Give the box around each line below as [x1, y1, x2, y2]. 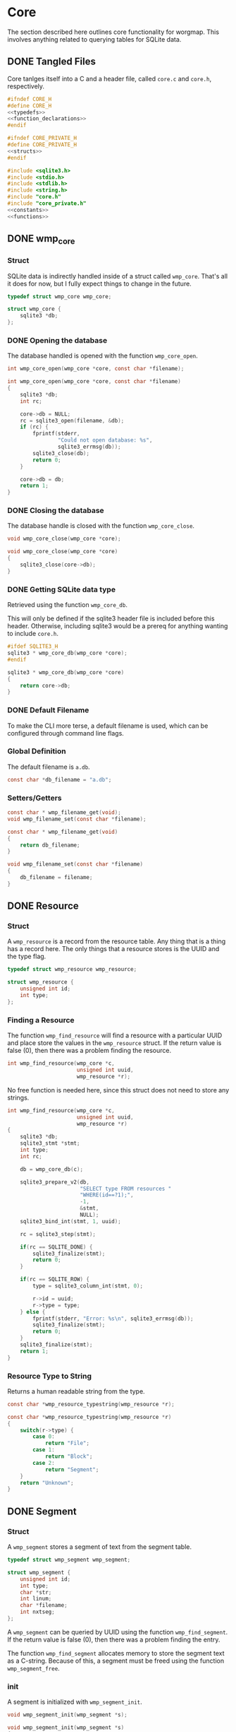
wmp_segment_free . [7, 1663, 60, 1672]
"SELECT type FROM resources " [80, 1185, 172, 1192]
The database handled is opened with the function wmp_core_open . [7, 351, 199, 360]
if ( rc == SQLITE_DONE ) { [20, 1243, 93, 1251]
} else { [20, 1308, 46, 1315]
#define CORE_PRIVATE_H [7, 141, 77, 148]
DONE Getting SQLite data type [7, 584, 116, 594]
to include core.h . [7, 630, 58, 638]
